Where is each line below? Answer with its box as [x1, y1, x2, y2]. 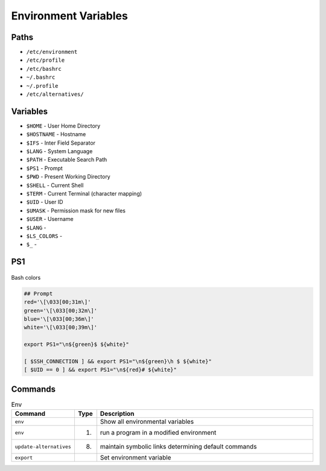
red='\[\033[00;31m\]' [24, 298, 91, 306]
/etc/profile [26, 57, 65, 64]
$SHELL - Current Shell [26, 182, 84, 189]
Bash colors [11, 274, 41, 281]
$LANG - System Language [26, 148, 93, 155]
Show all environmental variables [100, 418, 194, 426]
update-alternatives [14, 443, 72, 450]
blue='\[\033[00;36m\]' [24, 315, 95, 322]
